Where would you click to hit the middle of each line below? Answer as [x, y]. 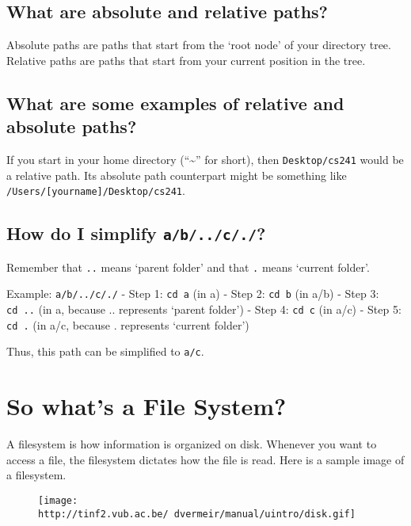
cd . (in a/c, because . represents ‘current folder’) [128, 324]
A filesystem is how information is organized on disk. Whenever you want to [192, 444]
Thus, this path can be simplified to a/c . [105, 351]
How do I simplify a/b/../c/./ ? [136, 233]
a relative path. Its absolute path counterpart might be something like [177, 175]
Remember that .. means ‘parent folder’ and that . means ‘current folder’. [188, 267]
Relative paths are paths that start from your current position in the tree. [186, 60]
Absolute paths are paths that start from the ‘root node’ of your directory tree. [199, 45]
